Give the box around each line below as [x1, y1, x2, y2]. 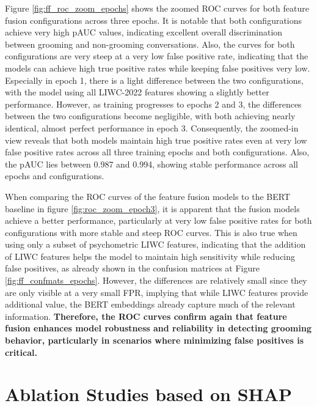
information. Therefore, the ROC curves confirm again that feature [5, 309, 287, 322]
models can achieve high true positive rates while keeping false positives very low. [5, 61, 310, 74]
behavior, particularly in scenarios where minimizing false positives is [5, 334, 304, 347]
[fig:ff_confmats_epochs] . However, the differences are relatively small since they [5, 274, 307, 287]
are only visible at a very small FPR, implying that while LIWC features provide [5, 286, 308, 298]
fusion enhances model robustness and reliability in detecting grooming [5, 322, 312, 334]
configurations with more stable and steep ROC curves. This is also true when [5, 226, 297, 238]
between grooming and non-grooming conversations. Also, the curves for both [5, 37, 295, 50]
